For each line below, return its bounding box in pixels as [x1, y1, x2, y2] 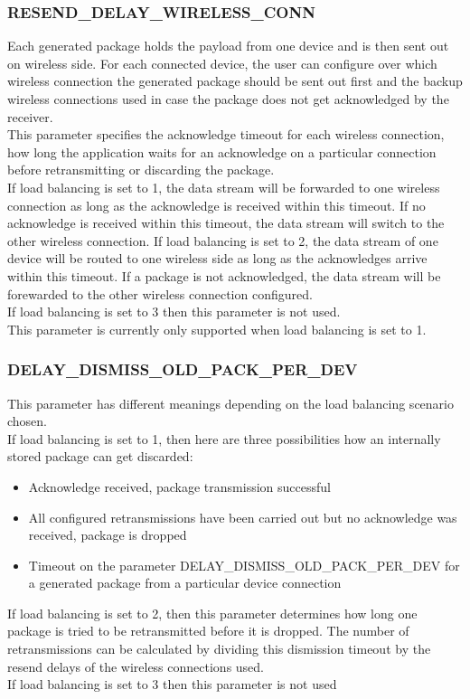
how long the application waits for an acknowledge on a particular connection [7, 142, 437, 161]
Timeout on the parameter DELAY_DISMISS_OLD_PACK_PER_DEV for [28, 555, 460, 574]
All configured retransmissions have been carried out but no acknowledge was [28, 507, 457, 526]
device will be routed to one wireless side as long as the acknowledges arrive [7, 249, 428, 268]
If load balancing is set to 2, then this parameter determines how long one [7, 603, 418, 622]
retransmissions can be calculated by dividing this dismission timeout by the [7, 639, 431, 658]
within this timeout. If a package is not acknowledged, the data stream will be [7, 266, 441, 285]
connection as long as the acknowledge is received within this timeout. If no [7, 195, 426, 214]
